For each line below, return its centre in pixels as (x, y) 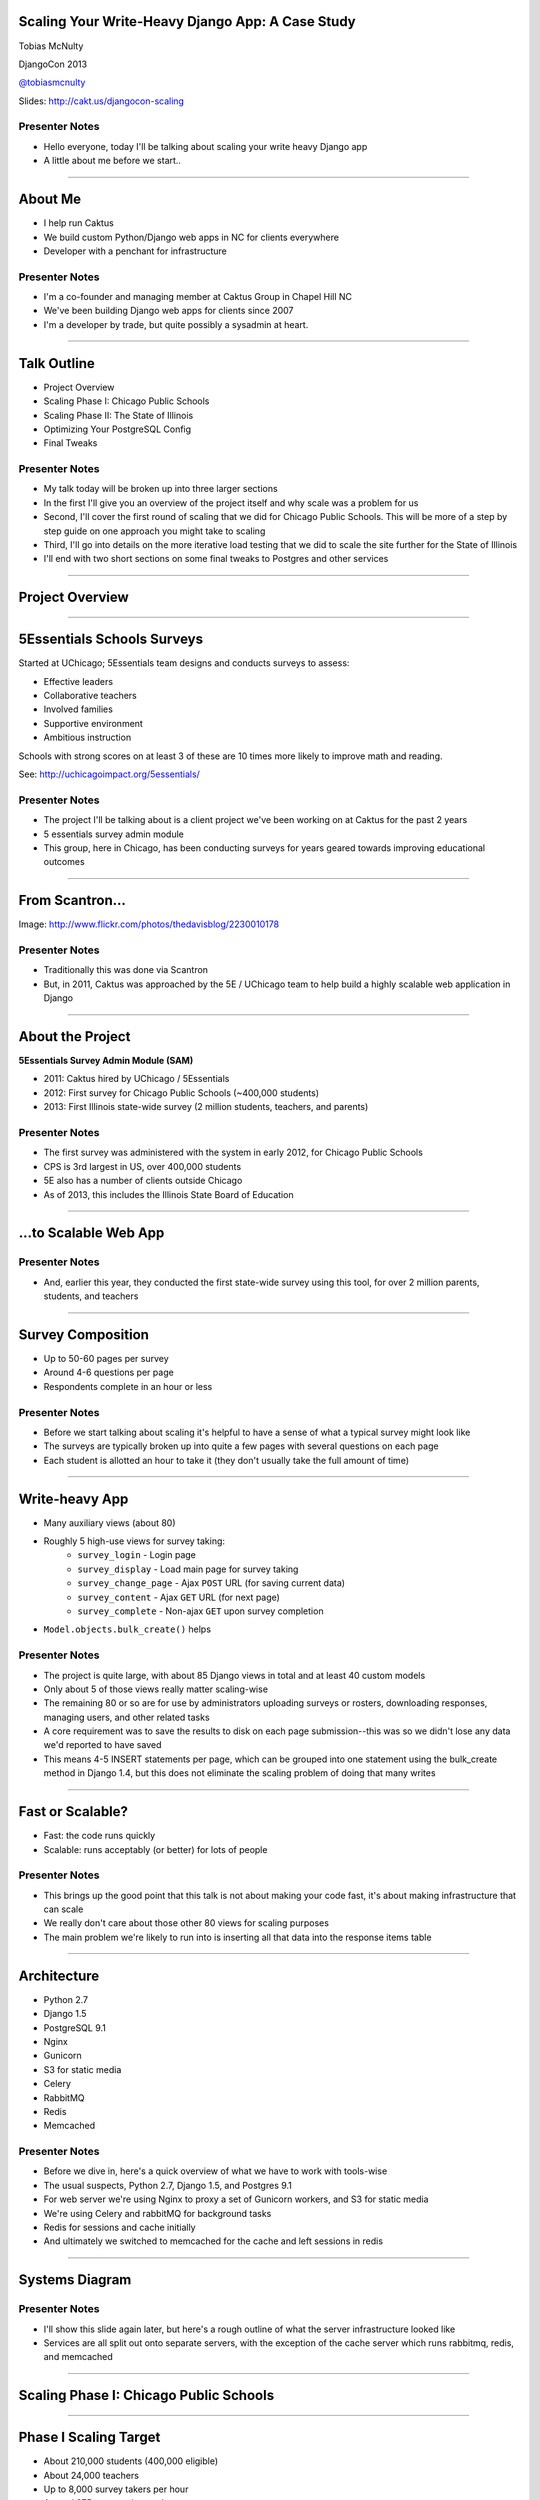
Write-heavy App (73, 1498)
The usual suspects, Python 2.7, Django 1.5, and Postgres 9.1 (167, 2185)
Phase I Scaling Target (89, 2437)
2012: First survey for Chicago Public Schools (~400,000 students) (181, 1092)
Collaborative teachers (90, 696)
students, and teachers (91, 1296)
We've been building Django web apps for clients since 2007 (168, 311)
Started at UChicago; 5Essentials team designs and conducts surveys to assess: (184, 663)
